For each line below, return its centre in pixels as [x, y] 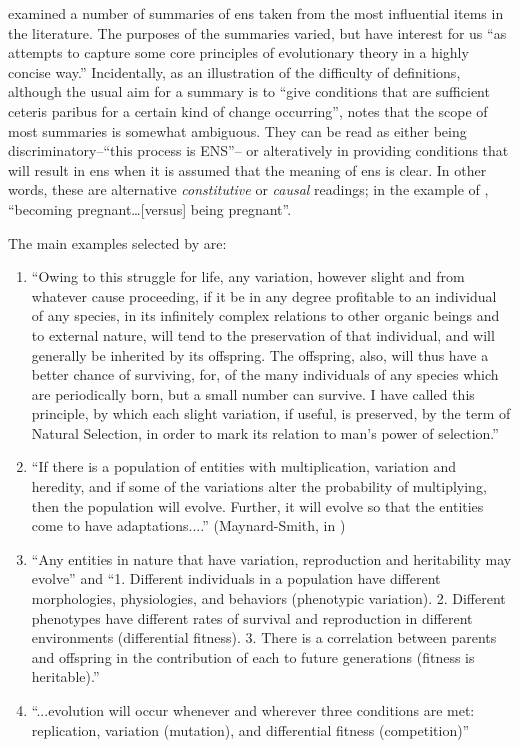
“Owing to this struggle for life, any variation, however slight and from [248, 276]
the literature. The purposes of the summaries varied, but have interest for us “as [257, 32]
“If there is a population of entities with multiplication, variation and [243, 466]
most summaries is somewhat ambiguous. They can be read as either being [237, 130]
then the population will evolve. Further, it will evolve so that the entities [257, 505]
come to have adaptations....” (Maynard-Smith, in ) [188, 525]
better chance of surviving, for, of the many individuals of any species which [265, 374]
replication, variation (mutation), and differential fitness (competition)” [250, 729]
